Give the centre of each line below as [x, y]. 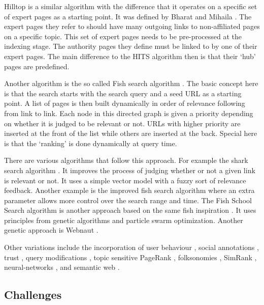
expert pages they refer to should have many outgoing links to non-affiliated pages [132, 26]
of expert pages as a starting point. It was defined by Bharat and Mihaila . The [128, 16]
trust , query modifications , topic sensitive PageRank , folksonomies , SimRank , [130, 257]
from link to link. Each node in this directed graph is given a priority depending [129, 113]
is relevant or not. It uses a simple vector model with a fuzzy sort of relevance [125, 180]
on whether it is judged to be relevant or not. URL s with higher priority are [122, 123]
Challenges [33, 295]
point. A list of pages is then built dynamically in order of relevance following [125, 103]
